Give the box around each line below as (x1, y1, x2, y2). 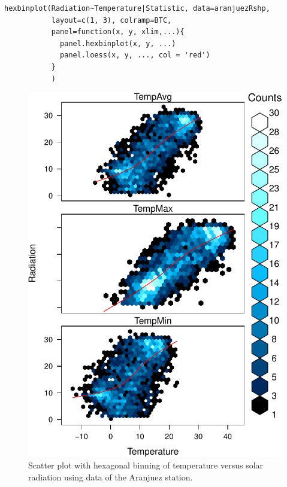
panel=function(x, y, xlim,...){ (51, 28, 185, 36)
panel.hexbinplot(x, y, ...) (60, 39, 176, 48)
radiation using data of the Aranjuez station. (28, 470, 193, 483)
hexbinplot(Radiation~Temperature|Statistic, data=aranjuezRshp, (4, 4, 270, 13)
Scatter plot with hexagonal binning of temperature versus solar (28, 459, 264, 471)
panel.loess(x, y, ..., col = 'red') (60, 51, 210, 60)
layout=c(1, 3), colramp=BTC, (51, 16, 172, 25)
